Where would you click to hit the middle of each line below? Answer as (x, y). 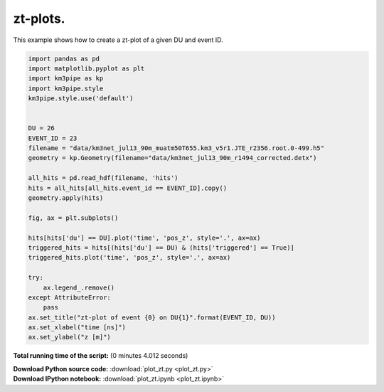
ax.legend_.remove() (79, 287)
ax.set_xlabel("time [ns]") (77, 328)
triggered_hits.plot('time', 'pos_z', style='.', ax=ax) (129, 258)
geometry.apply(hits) (66, 198)
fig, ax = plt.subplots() (73, 218)
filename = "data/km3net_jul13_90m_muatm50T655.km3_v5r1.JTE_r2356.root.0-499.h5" (176, 148)
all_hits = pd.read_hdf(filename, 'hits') (103, 178)
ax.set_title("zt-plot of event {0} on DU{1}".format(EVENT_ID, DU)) (152, 317)
